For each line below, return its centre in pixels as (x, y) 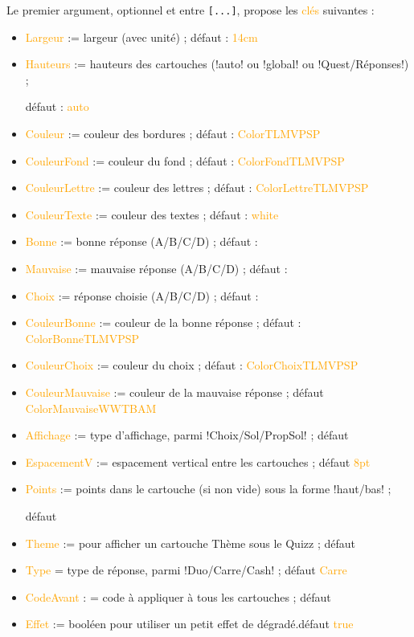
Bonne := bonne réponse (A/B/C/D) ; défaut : (141, 241)
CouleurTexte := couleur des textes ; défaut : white (152, 214)
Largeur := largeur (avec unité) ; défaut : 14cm (141, 37)
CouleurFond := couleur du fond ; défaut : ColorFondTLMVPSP (185, 160)
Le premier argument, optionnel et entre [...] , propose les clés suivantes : (191, 10)
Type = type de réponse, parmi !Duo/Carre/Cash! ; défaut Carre (186, 570)
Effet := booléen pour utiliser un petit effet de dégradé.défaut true (189, 624)
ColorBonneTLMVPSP (82, 338)
